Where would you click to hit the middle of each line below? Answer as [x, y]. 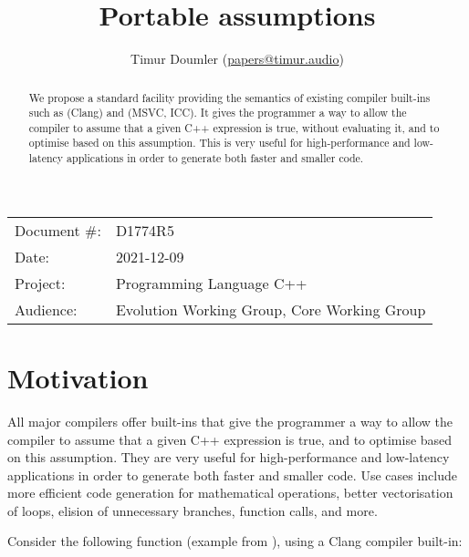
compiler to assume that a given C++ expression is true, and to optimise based [230, 439]
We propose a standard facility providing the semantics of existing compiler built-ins [229, 97]
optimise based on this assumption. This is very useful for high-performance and [219, 143]
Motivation [78, 377]
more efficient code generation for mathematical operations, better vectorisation [230, 493]
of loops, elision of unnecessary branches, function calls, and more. [193, 510]
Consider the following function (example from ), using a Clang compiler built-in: [235, 541]
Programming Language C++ [211, 283]
